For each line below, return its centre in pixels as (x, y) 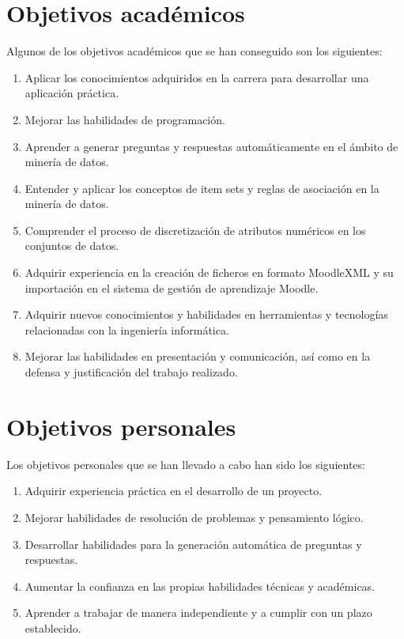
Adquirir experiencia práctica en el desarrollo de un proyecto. (174, 491)
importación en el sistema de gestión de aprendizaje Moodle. (172, 287)
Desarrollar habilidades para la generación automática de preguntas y (193, 544)
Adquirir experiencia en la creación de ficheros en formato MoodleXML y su (209, 272)
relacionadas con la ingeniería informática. (127, 329)
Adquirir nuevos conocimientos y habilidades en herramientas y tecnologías (206, 314)
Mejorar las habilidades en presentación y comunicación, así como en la (198, 356)
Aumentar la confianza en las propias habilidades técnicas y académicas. (200, 586)
